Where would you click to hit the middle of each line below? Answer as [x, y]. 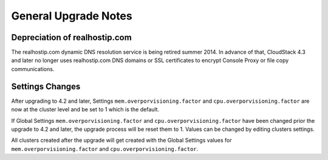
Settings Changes [46, 86]
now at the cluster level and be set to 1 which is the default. [85, 110]
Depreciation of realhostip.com [71, 37]
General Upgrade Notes [72, 16]
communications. [33, 69]
